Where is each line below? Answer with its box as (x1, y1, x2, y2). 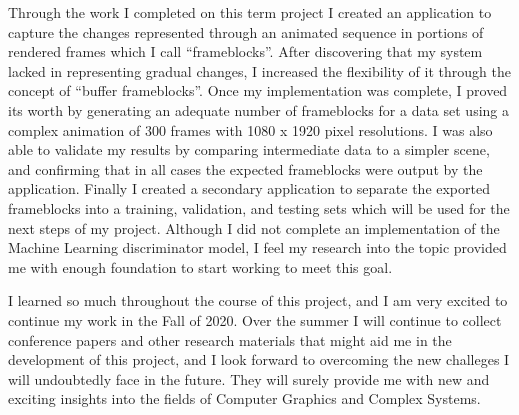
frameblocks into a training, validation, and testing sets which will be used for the (8, 197, 510, 218)
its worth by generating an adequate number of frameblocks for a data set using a (8, 99, 510, 120)
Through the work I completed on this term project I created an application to (8, 2, 492, 22)
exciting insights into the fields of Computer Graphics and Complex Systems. (8, 388, 481, 409)
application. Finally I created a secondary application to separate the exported (8, 178, 490, 199)
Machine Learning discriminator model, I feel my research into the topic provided (8, 237, 507, 258)
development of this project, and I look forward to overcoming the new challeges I (8, 349, 510, 370)
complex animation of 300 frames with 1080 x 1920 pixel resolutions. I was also (8, 119, 493, 140)
